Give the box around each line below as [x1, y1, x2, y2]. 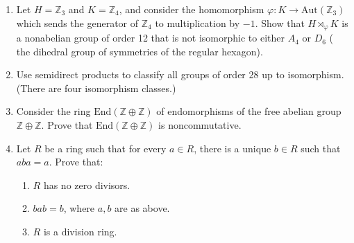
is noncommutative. [158, 118, 242, 132]
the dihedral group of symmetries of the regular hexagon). [16, 44, 263, 58]
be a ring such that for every [44, 141, 167, 155]
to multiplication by [155, 15, 240, 30]
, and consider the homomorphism [119, 2, 264, 16]
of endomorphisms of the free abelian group [156, 104, 342, 118]
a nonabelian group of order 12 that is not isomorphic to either [16, 30, 285, 45]
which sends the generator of [16, 15, 139, 30]
